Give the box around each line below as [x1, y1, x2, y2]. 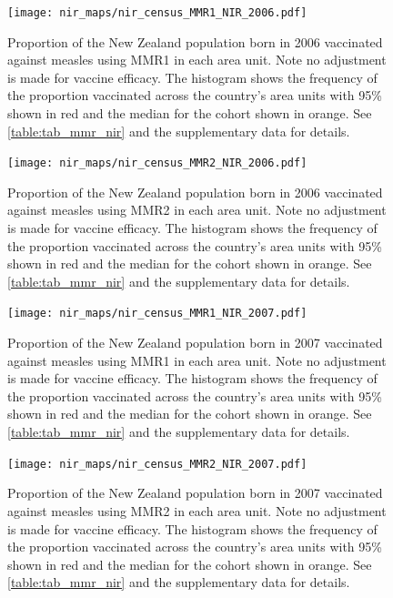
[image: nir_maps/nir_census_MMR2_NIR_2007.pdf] [7, 457, 307, 471]
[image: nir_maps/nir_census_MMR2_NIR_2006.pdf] [7, 157, 307, 170]
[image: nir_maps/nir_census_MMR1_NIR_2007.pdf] [7, 307, 307, 320]
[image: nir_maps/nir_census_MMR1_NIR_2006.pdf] [7, 6, 307, 19]
